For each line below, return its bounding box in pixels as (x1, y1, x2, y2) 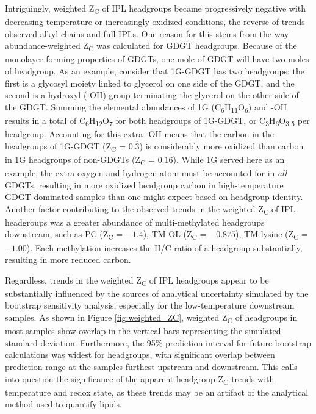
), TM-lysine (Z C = (235, 227, 308, 242)
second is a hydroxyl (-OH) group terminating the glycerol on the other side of (5, 88, 299, 101)
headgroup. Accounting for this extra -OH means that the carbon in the (5, 127, 274, 140)
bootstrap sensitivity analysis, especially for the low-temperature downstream (5, 299, 295, 312)
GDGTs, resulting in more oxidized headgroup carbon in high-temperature (5, 178, 284, 191)
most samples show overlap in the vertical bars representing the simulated (5, 324, 281, 337)
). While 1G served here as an (173, 152, 285, 165)
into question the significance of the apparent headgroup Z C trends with (5, 372, 275, 387)
